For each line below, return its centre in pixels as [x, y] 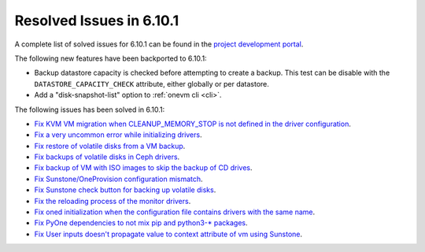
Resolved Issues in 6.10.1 [97, 20]
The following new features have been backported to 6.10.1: [111, 58]
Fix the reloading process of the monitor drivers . [113, 201]
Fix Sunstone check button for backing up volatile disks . [125, 190]
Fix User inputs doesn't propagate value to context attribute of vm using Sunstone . [168, 234]
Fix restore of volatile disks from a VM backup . [110, 146]
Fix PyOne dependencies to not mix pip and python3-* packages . [141, 223]
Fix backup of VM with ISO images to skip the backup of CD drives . [143, 168]
